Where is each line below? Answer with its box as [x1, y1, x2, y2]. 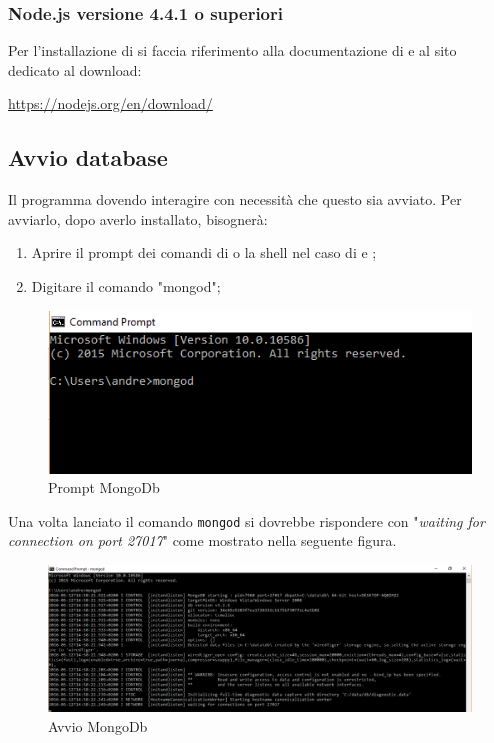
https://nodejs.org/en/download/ [8, 93, 213, 114]
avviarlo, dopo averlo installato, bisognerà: [8, 208, 268, 229]
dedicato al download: [8, 59, 142, 80]
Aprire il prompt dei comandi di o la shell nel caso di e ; [31, 242, 377, 263]
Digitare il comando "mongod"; [31, 275, 221, 296]
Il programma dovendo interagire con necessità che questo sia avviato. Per [8, 189, 462, 210]
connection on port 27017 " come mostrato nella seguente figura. [8, 530, 397, 551]
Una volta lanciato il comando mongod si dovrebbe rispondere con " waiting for [8, 510, 485, 531]
